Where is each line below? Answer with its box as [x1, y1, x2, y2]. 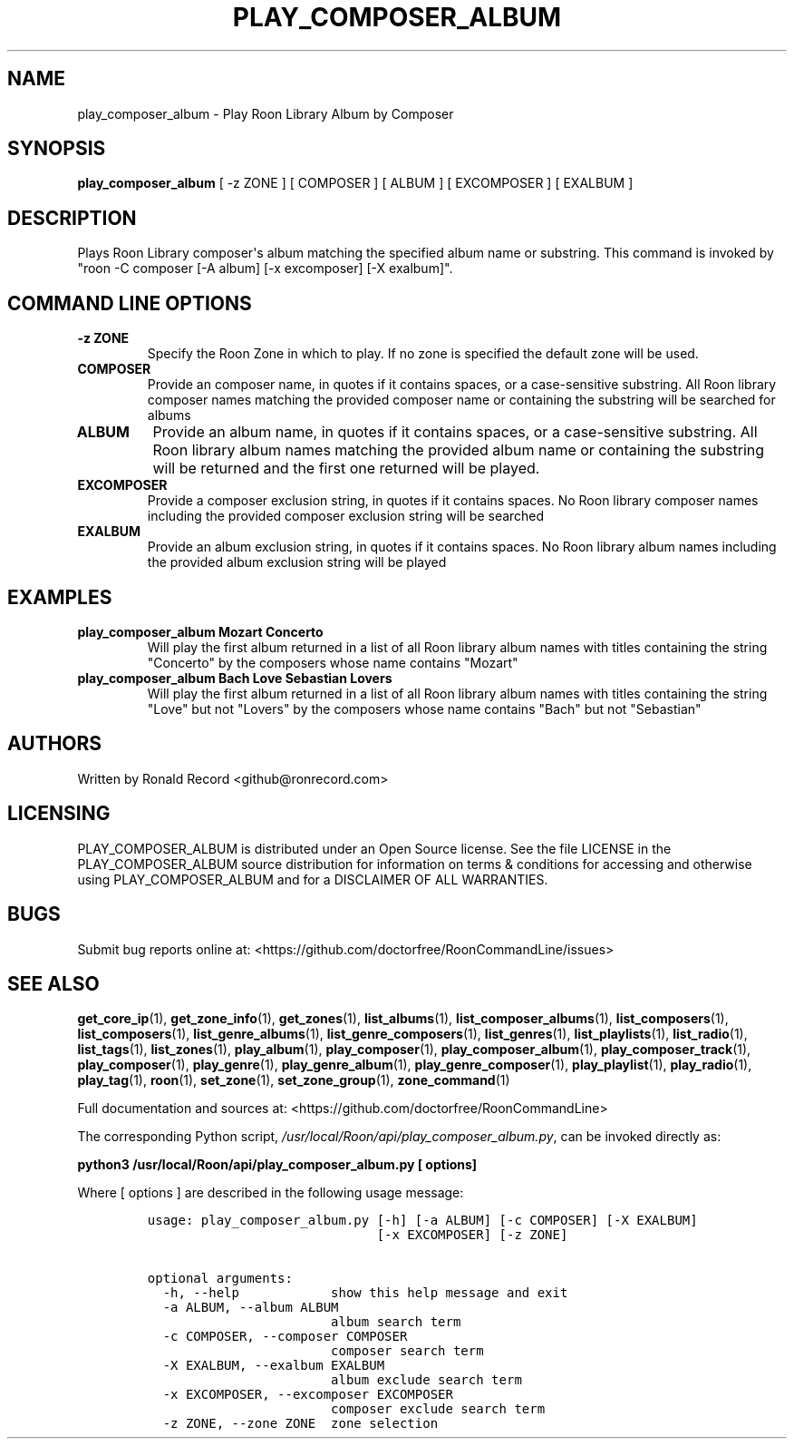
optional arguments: [147, 1271, 293, 1286]
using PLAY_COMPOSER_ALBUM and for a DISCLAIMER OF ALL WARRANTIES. [77, 871, 548, 887]
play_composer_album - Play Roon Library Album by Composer [77, 105, 454, 122]
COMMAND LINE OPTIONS [7, 291, 252, 315]
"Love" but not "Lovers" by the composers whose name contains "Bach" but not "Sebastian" [147, 700, 702, 717]
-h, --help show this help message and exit [162, 1285, 568, 1301]
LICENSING [7, 802, 111, 826]
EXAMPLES [7, 585, 112, 609]
